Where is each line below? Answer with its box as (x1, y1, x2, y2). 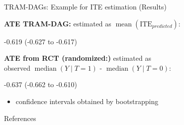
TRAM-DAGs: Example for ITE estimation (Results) (4, 1, 167, 11)
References (4, 113, 36, 123)
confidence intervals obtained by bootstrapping (15, 96, 159, 106)
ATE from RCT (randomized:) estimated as (4, 53, 151, 63)
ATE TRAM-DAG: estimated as (4, 18, 111, 28)
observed (4, 62, 31, 73)
